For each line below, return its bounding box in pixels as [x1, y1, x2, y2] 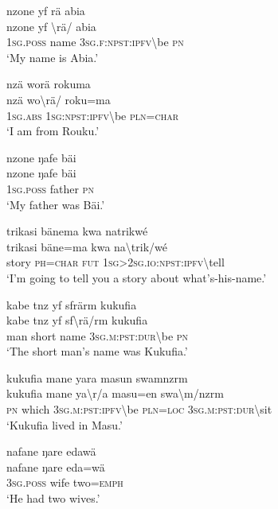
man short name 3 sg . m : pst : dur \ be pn [6, 327, 189, 344]
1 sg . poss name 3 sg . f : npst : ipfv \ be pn [6, 33, 184, 50]
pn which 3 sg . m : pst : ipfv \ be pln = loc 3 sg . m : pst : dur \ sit [6, 401, 272, 418]
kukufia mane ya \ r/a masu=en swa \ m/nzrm [6, 385, 224, 402]
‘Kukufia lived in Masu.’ [6, 416, 123, 433]
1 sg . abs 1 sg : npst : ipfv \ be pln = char [6, 107, 179, 123]
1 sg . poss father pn [6, 180, 94, 196]
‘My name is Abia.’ [6, 49, 99, 65]
